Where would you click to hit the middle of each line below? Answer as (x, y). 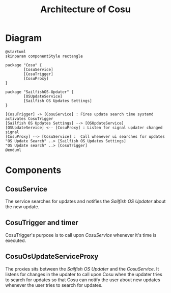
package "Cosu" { (24, 65)
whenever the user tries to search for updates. (54, 285)
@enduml (13, 150)
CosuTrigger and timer (42, 223)
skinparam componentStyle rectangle (44, 56)
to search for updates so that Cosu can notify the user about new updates (83, 280)
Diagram (24, 38)
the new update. (22, 206)
